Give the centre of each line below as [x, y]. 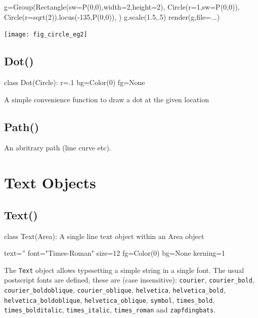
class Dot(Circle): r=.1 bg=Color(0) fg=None [75, 82]
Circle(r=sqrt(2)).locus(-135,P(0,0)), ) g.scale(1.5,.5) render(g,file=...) [112, 16]
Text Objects [50, 183]
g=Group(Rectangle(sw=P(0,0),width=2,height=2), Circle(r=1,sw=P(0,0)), [122, 7]
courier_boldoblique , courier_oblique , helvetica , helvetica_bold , [115, 290]
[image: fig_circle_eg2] [46, 35]
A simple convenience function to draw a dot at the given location [106, 99]
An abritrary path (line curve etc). [58, 148]
